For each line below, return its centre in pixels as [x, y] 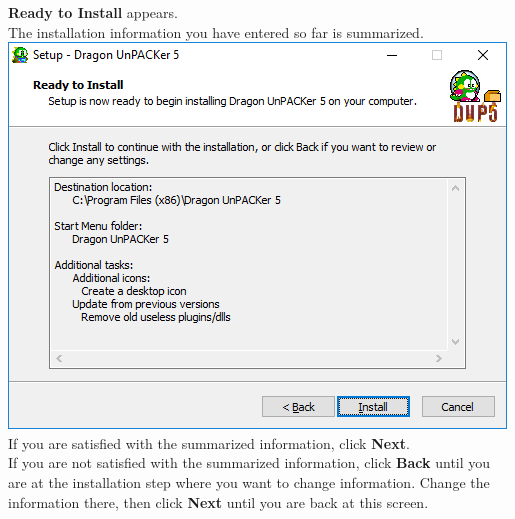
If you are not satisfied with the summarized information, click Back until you [249, 462]
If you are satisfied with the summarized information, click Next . [209, 442]
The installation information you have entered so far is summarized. [216, 31]
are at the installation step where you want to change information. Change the [249, 481]
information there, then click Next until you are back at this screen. [218, 501]
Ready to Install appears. [93, 12]
